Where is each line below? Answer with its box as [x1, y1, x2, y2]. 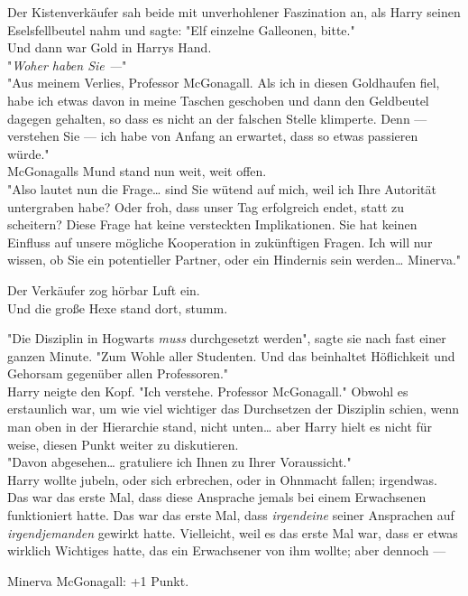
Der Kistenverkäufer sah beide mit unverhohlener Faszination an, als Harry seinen [7, 3, 461, 21]
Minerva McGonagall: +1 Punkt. [7, 571, 189, 590]
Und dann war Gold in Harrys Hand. [7, 38, 212, 57]
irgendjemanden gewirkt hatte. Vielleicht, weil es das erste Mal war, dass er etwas [7, 523, 458, 542]
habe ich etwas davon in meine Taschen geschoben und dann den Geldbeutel [7, 90, 429, 109]
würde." [7, 144, 50, 163]
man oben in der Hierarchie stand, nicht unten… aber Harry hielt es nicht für [7, 417, 433, 436]
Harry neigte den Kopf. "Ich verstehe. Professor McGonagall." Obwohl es [7, 381, 408, 400]
